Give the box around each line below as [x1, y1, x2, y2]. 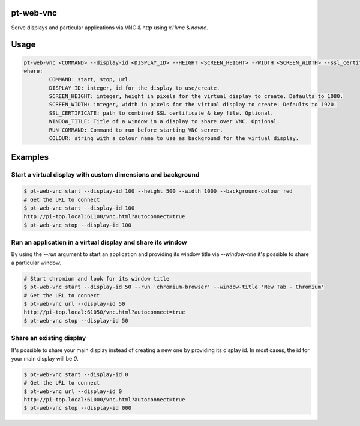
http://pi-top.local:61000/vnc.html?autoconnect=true [23, 397, 185, 403]
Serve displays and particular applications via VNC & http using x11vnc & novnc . [11, 24, 208, 31]
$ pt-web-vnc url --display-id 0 [23, 388, 122, 395]
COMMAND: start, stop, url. [49, 76, 132, 83]
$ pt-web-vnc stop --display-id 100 [23, 221, 132, 228]
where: [23, 67, 43, 75]
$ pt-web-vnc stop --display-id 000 [23, 404, 132, 412]
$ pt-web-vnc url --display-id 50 [23, 300, 125, 308]
